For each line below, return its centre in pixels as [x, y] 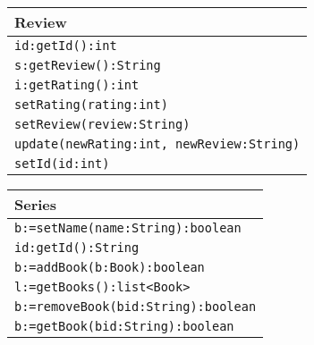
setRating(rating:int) [91, 105]
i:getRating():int [77, 85]
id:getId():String [77, 248]
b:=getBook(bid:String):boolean [124, 326]
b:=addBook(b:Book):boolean [110, 267]
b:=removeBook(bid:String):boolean [136, 307]
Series [36, 204]
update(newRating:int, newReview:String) [157, 144]
